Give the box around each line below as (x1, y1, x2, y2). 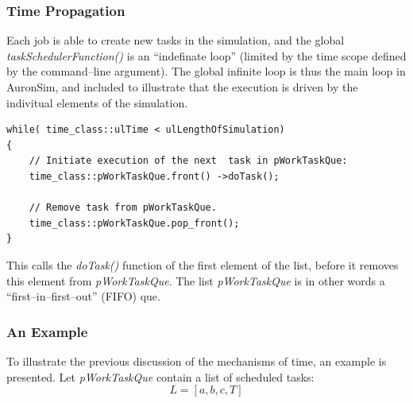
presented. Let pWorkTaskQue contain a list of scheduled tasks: (6, 368, 315, 385)
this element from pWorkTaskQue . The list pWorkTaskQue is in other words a (6, 272, 385, 289)
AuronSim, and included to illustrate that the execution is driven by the (6, 79, 358, 95)
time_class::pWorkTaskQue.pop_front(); (29, 217, 240, 229)
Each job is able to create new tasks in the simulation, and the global (6, 32, 345, 48)
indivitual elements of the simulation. (6, 94, 188, 110)
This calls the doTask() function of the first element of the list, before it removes (6, 256, 399, 273)
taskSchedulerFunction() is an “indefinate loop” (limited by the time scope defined (6, 47, 407, 64)
